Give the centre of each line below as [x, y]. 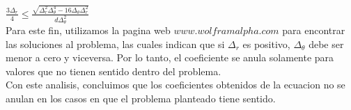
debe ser [326, 44]
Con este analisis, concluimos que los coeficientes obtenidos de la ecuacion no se [175, 85]
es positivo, [266, 44]
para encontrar [314, 30]
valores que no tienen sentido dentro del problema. [114, 71]
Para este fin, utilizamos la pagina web [88, 30]
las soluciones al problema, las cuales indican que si [115, 44]
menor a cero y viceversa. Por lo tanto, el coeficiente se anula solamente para [170, 57]
